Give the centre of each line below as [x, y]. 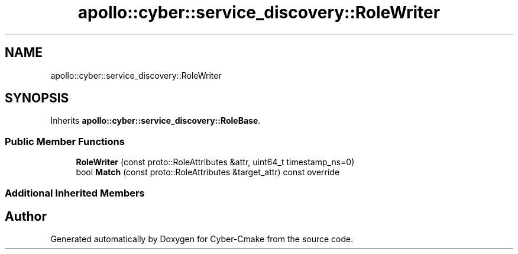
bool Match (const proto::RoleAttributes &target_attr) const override [208, 172]
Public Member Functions [65, 141]
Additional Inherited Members [75, 193]
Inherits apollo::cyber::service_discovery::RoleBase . [156, 121]
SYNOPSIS [37, 98]
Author [26, 216]
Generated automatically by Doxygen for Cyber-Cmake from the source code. [202, 239]
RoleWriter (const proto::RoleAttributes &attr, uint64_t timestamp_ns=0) [215, 162]
